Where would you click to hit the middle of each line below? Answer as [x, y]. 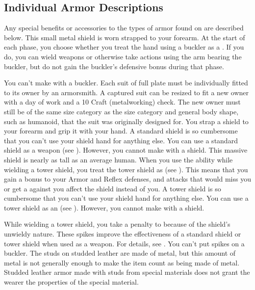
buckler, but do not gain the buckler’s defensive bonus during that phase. [114, 66]
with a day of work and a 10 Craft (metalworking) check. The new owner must [122, 102]
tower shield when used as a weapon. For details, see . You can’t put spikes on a [124, 243]
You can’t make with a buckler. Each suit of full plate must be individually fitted [126, 83]
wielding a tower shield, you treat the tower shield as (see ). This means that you [126, 169]
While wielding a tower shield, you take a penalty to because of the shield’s [117, 224]
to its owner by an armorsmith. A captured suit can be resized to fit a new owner [127, 92]
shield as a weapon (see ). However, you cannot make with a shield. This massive [126, 150]
